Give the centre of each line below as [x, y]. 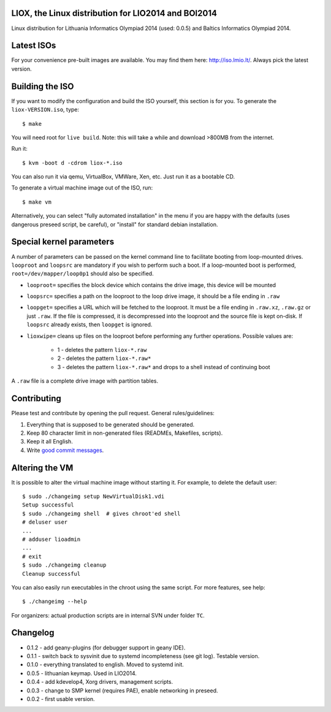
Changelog [33, 633]
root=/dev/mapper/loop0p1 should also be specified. [82, 274]
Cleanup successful [51, 574]
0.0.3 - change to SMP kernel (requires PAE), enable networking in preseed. [122, 691]
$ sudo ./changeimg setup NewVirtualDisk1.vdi [93, 496]
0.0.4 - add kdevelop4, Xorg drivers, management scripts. [100, 682]
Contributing [36, 399]
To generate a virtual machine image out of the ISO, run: [82, 188]
